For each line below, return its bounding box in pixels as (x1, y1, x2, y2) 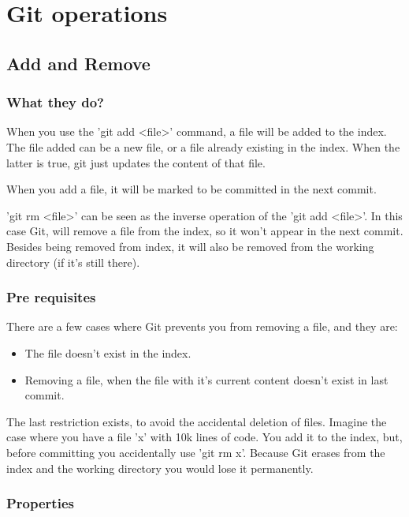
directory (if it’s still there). (6, 253, 140, 270)
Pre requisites (6, 287, 96, 307)
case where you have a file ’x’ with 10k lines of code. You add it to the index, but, (6, 429, 403, 445)
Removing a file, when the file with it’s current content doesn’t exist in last (24, 371, 389, 388)
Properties (6, 493, 74, 513)
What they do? (6, 92, 104, 112)
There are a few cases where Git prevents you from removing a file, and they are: (6, 318, 398, 335)
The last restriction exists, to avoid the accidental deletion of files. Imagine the (6, 413, 387, 429)
